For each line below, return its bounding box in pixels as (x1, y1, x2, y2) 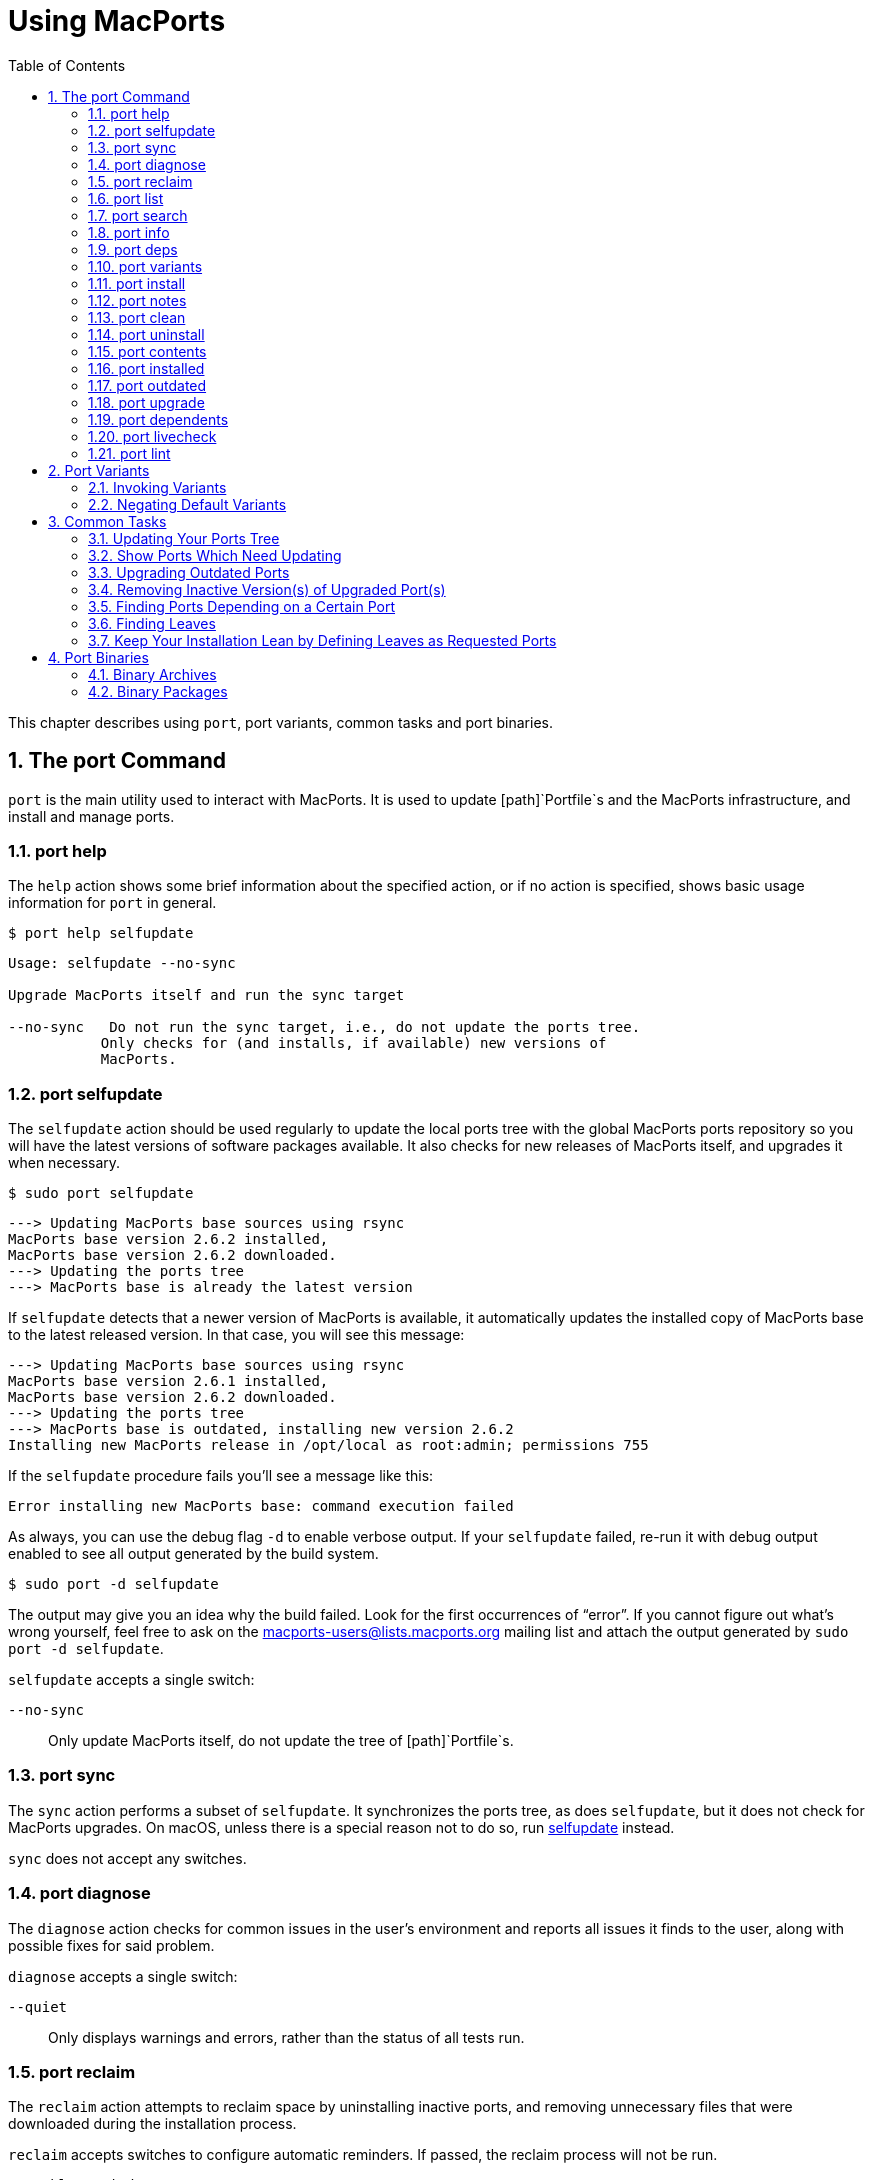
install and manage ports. (8, 807, 175, 825)
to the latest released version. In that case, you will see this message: (8, 1326, 465, 1344)
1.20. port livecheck (88, 427, 217, 445)
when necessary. (8, 1154, 121, 1172)
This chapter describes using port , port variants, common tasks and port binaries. (8, 713, 553, 731)
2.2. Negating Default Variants (88, 495, 287, 513)
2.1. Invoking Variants (88, 478, 227, 496)
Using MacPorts (8, 4, 226, 38)
